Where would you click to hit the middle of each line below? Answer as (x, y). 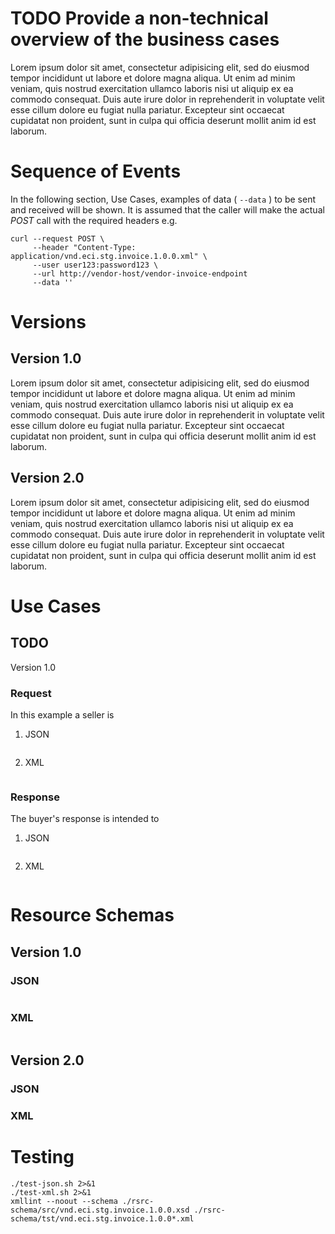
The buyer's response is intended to (85, 819)
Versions (48, 322)
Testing (42, 1156)
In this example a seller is (62, 714)
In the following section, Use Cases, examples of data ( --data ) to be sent (163, 199)
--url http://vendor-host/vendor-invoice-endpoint (140, 273)
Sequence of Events (96, 171)
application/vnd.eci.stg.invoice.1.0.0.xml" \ (109, 256)
